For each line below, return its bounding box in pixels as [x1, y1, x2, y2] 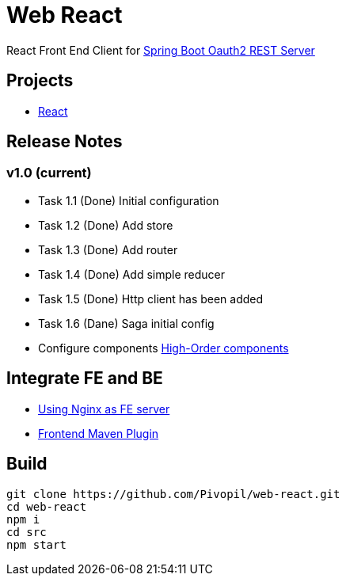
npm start [6, 538, 67, 551]
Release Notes [6, 131, 123, 152]
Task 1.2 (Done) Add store [38, 218, 173, 232]
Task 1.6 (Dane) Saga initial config [38, 316, 215, 330]
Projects [6, 70, 74, 91]
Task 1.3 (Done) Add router [38, 242, 178, 257]
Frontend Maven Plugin [38, 426, 159, 440]
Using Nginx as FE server [38, 401, 170, 416]
